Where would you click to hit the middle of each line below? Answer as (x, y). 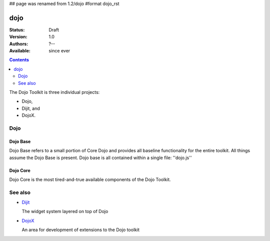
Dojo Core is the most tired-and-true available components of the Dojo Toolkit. (90, 179)
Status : (17, 29)
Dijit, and (31, 108)
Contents (19, 60)
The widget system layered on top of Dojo (65, 212)
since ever (59, 51)
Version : (18, 37)
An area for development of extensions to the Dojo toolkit (81, 230)
